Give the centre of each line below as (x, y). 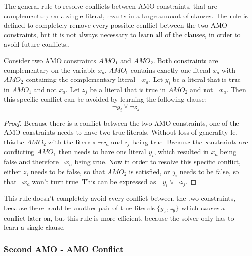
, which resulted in (181, 152)
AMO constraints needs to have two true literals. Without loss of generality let (121, 132)
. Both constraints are (185, 60)
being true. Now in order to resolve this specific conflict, (157, 162)
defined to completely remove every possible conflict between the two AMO (116, 25)
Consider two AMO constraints (50, 60)
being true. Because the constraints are (190, 141)
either (13, 171)
